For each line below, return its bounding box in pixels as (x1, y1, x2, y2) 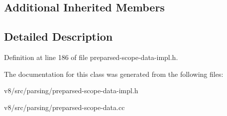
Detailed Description (4, 29, 113, 44)
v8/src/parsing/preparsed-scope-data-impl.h (4, 85, 138, 96)
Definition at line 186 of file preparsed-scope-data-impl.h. (4, 52, 178, 62)
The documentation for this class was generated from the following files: (4, 68, 224, 79)
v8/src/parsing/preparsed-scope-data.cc (4, 102, 125, 112)
